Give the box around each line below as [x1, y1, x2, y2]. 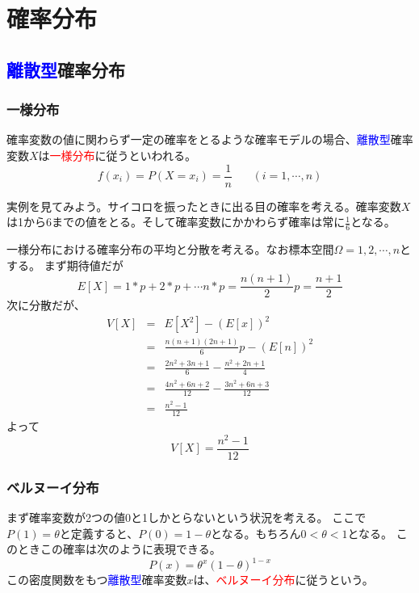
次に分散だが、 [6, 296, 86, 313]
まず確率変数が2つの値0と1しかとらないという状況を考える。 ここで [6, 508, 367, 525]
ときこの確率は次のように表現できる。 [17, 540, 221, 557]
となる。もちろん [210, 524, 301, 541]
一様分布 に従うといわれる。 [49, 146, 196, 163]
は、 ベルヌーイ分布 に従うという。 [193, 571, 374, 588]
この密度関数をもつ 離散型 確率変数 [6, 571, 187, 588]
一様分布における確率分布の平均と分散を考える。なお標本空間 [6, 241, 334, 258]
